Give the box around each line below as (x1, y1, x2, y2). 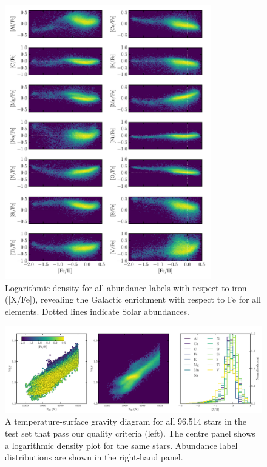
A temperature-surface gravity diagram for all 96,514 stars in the (5, 415, 246, 428)
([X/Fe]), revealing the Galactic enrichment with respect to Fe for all (5, 293, 261, 306)
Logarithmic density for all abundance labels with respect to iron (5, 281, 247, 294)
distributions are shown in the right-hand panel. (5, 451, 183, 463)
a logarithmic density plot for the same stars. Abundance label (5, 438, 238, 451)
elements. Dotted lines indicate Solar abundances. (5, 305, 189, 318)
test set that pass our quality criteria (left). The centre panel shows (5, 427, 255, 440)
